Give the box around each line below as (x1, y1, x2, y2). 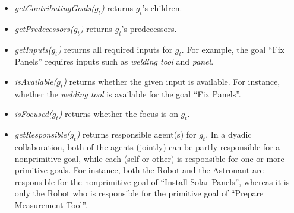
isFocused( (14, 107, 52, 120)
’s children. (142, 2, 182, 14)
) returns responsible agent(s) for (76, 128, 197, 141)
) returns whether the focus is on (58, 107, 178, 120)
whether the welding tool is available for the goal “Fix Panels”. (14, 87, 241, 100)
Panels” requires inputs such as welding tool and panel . (14, 55, 214, 68)
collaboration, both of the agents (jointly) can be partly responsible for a (14, 140, 280, 152)
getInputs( (14, 43, 52, 55)
